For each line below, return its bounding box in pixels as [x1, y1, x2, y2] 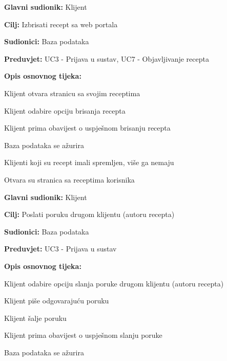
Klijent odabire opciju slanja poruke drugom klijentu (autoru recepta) [4, 278, 224, 288]
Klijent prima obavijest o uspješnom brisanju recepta [4, 122, 171, 133]
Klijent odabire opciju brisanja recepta [4, 105, 126, 116]
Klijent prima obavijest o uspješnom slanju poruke [4, 330, 162, 340]
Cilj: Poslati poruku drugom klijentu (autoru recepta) [4, 209, 175, 220]
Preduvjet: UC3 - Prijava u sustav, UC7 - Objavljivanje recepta [4, 53, 209, 64]
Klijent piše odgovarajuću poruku [4, 295, 109, 306]
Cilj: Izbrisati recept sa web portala [4, 19, 118, 29]
